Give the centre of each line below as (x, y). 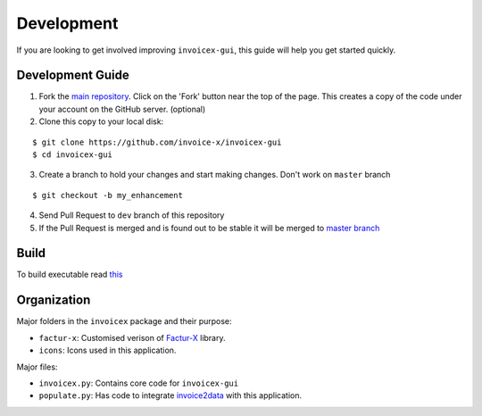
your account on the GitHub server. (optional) (122, 109)
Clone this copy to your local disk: (101, 121)
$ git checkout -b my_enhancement (108, 195)
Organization (54, 300)
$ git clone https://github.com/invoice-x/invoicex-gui (157, 142)
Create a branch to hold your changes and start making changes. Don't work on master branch (215, 175)
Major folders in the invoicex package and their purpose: (124, 321)
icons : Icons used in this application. (108, 350)
